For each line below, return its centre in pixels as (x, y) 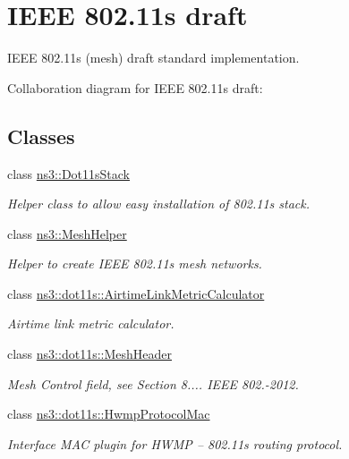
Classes (41, 136)
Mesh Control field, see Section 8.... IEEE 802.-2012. (153, 383)
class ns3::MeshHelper (67, 233)
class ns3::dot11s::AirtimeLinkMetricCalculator (136, 293)
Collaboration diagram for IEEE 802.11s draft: (135, 87)
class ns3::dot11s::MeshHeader (89, 354)
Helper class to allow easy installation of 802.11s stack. (159, 204)
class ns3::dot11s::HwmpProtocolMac (109, 414)
